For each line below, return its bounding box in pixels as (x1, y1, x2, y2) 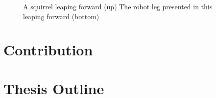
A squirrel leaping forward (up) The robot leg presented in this (23, 1, 213, 11)
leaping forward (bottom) (23, 11, 99, 21)
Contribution (3, 40, 93, 60)
